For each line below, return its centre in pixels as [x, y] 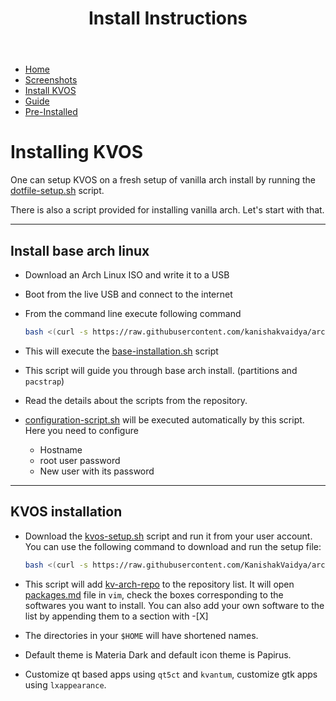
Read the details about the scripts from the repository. [136, 400]
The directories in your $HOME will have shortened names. [141, 635]
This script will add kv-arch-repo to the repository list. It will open [159, 584]
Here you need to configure [81, 430]
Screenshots [51, 80]
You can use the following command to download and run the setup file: [173, 546]
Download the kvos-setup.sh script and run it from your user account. [168, 536]
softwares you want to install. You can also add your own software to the [174, 605]
